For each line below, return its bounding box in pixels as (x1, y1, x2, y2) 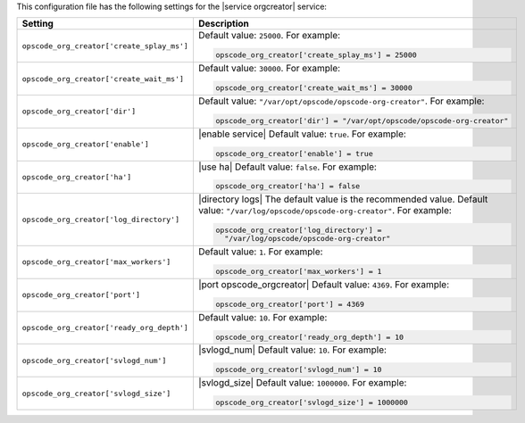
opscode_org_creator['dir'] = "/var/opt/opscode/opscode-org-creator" (215, 116, 509, 125)
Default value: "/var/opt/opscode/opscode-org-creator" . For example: (197, 95, 485, 107)
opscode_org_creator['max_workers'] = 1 (215, 266, 382, 276)
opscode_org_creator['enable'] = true (215, 148, 374, 158)
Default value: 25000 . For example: (197, 29, 341, 42)
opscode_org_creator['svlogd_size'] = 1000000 (215, 398, 408, 408)
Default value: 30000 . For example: (197, 62, 341, 75)
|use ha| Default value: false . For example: (197, 161, 377, 173)
